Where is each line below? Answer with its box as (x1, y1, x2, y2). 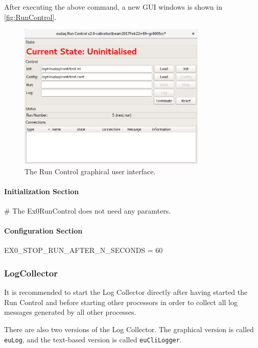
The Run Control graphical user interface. (25, 166, 156, 176)
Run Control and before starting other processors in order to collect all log (4, 296, 238, 307)
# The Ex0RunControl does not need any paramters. (4, 205, 171, 216)
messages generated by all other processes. (4, 307, 136, 317)
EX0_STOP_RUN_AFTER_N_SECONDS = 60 (4, 245, 163, 256)
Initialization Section (4, 185, 79, 196)
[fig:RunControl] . (4, 11, 57, 22)
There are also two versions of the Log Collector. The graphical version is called (4, 323, 254, 334)
